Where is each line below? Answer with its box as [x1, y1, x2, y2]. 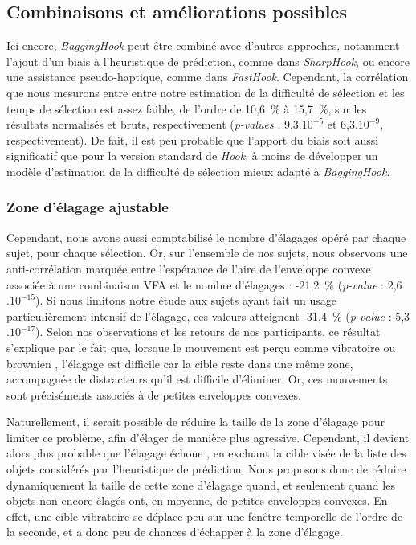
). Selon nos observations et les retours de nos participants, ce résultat [35, 323, 381, 340]
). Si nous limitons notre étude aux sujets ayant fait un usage [35, 292, 337, 309]
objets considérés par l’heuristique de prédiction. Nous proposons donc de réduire [6, 461, 406, 477]
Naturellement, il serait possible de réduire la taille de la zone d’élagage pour [6, 413, 385, 430]
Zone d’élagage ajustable [6, 197, 169, 217]
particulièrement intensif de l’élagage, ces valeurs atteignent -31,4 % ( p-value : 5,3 [6, 307, 410, 324]
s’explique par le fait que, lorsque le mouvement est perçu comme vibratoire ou [6, 338, 396, 355]
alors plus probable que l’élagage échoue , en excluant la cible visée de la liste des [6, 445, 406, 461]
